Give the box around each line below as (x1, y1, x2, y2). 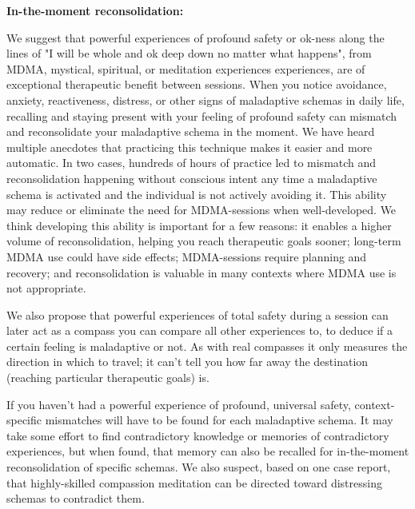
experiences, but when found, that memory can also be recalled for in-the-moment (6, 443, 409, 459)
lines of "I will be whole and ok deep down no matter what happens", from (6, 45, 372, 62)
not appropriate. (6, 280, 86, 296)
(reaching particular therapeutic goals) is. (6, 369, 209, 386)
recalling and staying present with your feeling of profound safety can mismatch (6, 107, 397, 124)
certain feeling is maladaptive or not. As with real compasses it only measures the (6, 337, 408, 354)
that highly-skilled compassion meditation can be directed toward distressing (6, 474, 382, 491)
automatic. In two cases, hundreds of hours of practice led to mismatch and (6, 154, 377, 171)
